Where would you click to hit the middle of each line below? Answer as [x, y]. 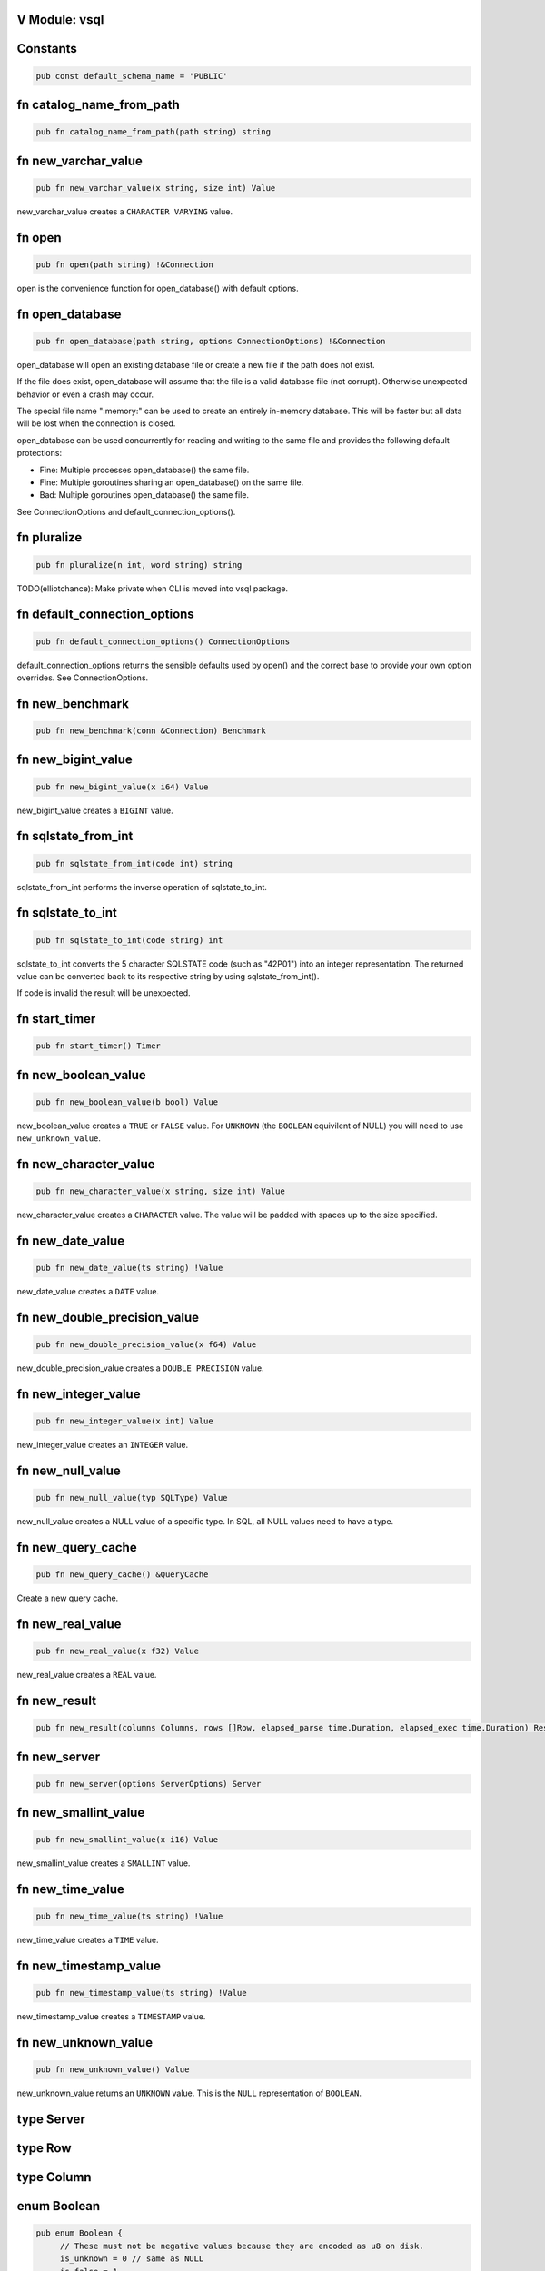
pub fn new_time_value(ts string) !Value [129, 1916]
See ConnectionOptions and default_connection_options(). [126, 511]
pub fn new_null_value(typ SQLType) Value [132, 1498]
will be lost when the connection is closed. [96, 423]
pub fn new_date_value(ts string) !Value [129, 1268]
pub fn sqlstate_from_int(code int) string [134, 863]
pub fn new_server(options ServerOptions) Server [149, 1784]
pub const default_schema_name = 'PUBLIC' [132, 76]
